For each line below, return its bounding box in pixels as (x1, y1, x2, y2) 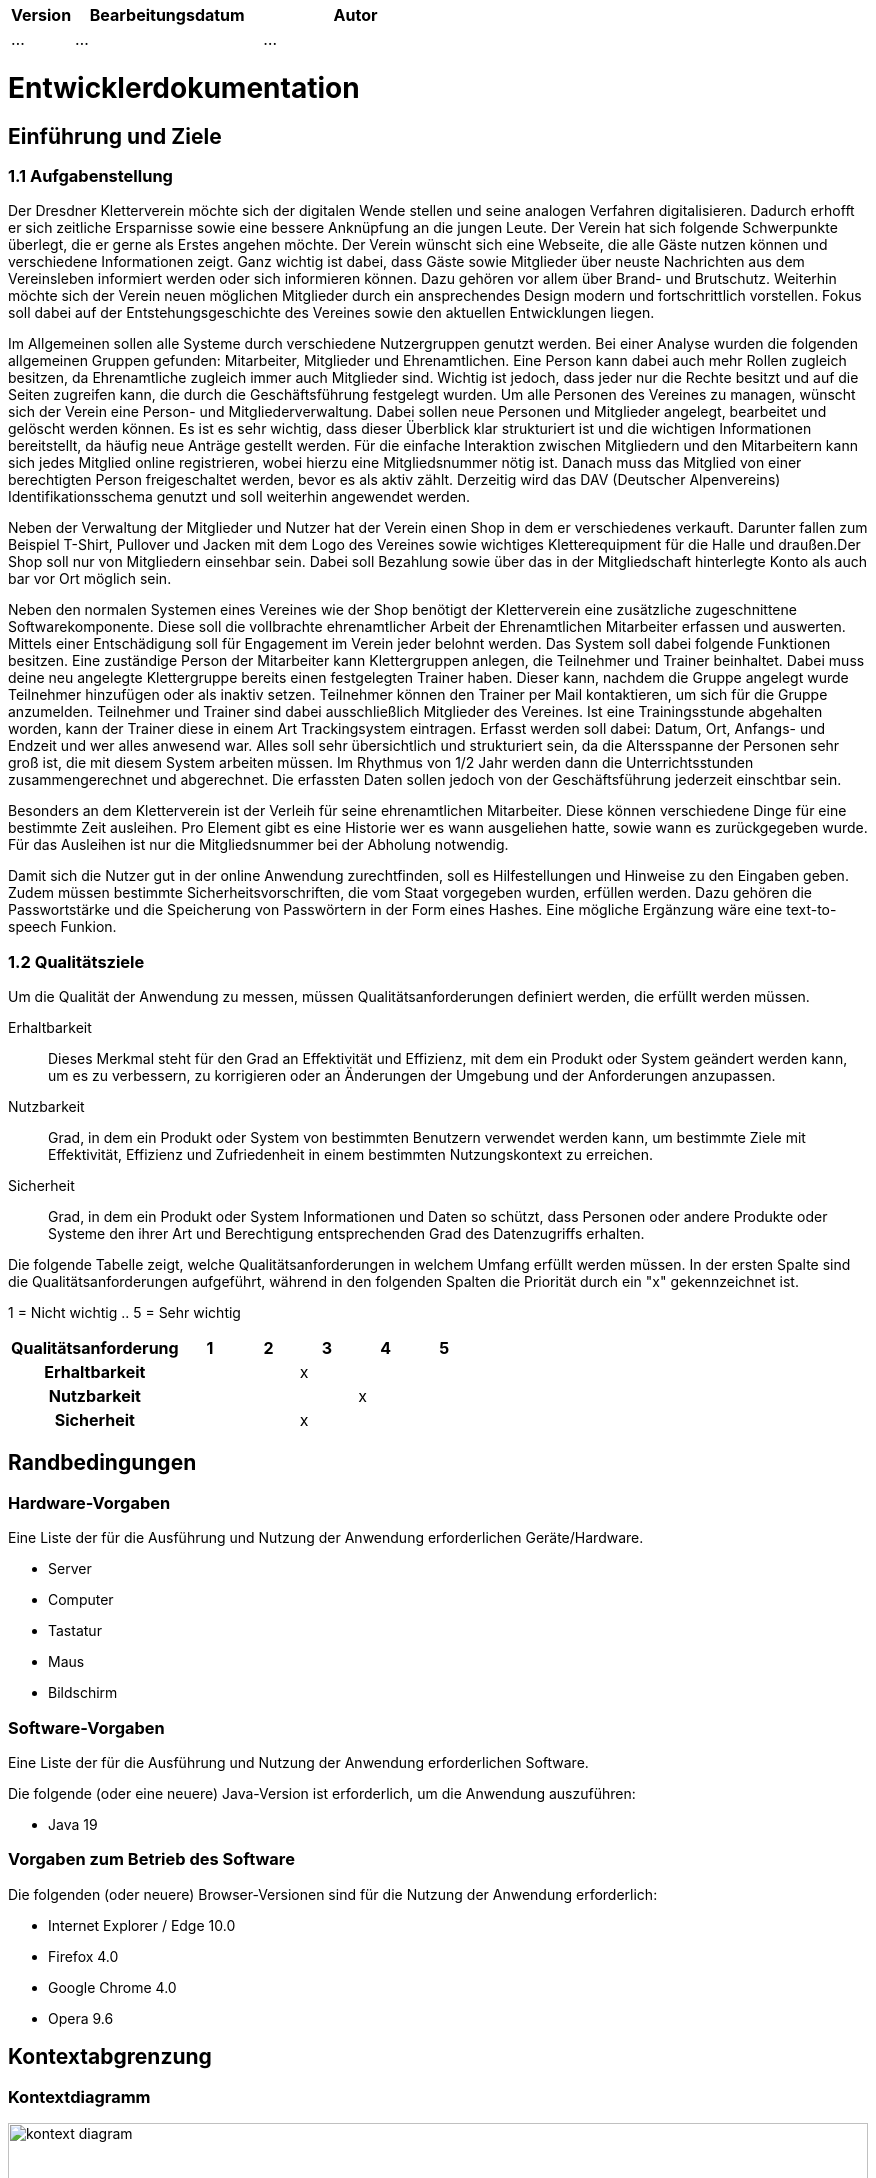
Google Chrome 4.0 (48, 1978, 177, 1996)
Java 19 (48, 1816, 98, 1834)
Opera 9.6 (48, 2009, 114, 2027)
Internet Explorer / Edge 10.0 (48, 1916, 236, 1934)
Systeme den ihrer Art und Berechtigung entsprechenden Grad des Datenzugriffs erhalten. (48, 1225, 645, 1243)
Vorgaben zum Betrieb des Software (8, 1849, 295, 1870)
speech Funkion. (8, 918, 117, 936)
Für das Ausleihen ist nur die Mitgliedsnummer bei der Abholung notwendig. (8, 836, 509, 854)
